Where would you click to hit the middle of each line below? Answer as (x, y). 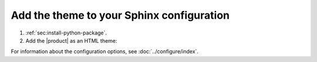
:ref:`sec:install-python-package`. (66, 33)
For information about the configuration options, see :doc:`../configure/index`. (105, 51)
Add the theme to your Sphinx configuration (120, 15)
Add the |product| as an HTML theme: (71, 40)
